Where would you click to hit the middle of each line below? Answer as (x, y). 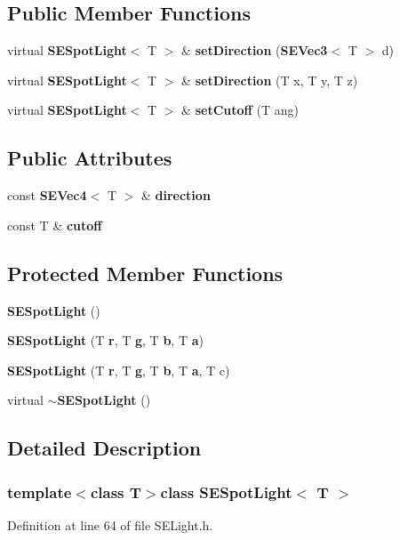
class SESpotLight (226, 492)
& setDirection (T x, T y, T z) (270, 80)
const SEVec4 (47, 195)
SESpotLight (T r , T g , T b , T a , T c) (119, 370)
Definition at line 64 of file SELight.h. (110, 524)
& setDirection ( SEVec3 (255, 50)
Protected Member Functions (145, 273)
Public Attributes (90, 158)
